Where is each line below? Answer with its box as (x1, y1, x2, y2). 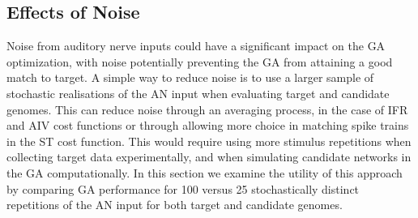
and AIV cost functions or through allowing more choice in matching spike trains (6, 117, 409, 134)
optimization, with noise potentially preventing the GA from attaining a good (6, 53, 393, 70)
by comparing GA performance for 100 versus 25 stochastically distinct (6, 180, 360, 197)
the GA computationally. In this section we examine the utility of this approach (6, 164, 403, 181)
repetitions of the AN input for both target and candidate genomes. (6, 196, 343, 213)
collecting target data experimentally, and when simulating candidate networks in (6, 148, 412, 165)
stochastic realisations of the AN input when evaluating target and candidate (6, 84, 390, 101)
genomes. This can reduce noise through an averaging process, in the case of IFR (6, 100, 408, 118)
